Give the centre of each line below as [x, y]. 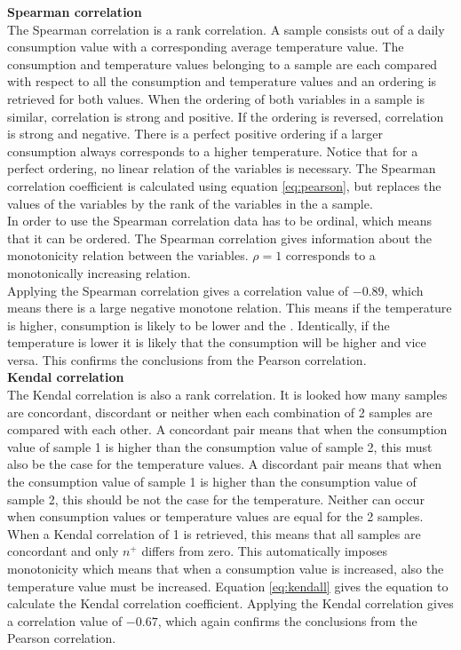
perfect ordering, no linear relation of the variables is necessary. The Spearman [222, 168]
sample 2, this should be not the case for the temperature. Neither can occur [216, 499]
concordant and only [63, 551]
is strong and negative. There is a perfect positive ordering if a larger [195, 134]
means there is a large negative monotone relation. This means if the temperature [230, 308]
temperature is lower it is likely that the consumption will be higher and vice [217, 342]
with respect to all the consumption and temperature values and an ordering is [222, 81]
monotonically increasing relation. [99, 272]
